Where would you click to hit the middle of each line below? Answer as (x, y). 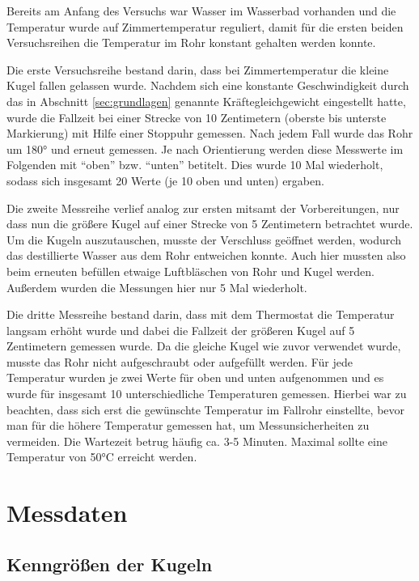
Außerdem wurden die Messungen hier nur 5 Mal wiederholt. (157, 287)
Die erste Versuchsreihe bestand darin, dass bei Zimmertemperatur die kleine (198, 69)
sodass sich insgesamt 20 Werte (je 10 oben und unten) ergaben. (165, 180)
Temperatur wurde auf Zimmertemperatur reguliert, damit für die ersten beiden (205, 26)
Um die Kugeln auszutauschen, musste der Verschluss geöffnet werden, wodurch (204, 239)
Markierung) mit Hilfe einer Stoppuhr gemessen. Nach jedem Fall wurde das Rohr (210, 133)
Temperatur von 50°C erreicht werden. (102, 457)
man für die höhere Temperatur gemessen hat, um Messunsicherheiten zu (188, 425)
